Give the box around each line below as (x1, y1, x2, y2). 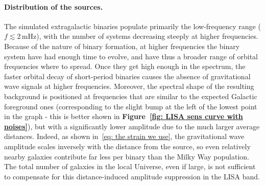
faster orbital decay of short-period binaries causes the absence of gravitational (4, 71, 251, 81)
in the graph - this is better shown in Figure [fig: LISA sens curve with (4, 111, 243, 122)
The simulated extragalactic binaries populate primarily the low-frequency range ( (4, 20, 261, 31)
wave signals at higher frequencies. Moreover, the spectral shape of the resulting (4, 81, 254, 91)
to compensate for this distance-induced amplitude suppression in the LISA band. (4, 171, 260, 181)
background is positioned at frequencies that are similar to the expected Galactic (4, 90, 257, 101)
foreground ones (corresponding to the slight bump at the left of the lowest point (4, 101, 257, 111)
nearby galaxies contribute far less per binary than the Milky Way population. (4, 151, 250, 161)
